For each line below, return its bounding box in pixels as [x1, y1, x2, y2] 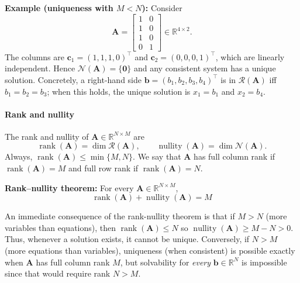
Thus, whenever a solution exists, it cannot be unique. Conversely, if [5, 233, 250, 245]
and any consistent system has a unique [133, 62, 276, 74]
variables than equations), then [5, 221, 116, 233]
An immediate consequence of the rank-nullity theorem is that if [5, 210, 235, 222]
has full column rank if [194, 150, 275, 163]
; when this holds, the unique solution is [47, 85, 191, 97]
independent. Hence [5, 62, 75, 74]
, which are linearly [215, 50, 285, 63]
